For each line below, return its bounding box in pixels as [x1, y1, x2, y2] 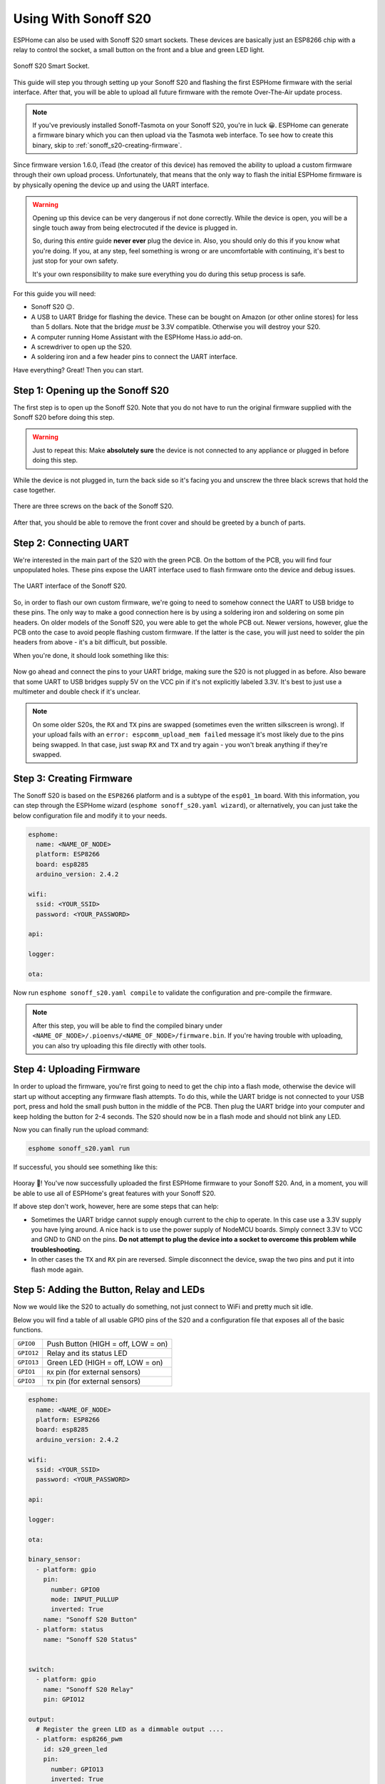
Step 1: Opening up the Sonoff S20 [13, 384, 170, 396]
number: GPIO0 [51, 1585, 100, 1593]
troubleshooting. [31, 1245, 82, 1254]
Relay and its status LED [46, 1348, 128, 1358]
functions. [13, 1326, 43, 1334]
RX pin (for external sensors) [46, 1367, 141, 1377]
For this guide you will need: [13, 289, 96, 298]
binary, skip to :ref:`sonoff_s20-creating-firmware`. [32, 141, 183, 149]
